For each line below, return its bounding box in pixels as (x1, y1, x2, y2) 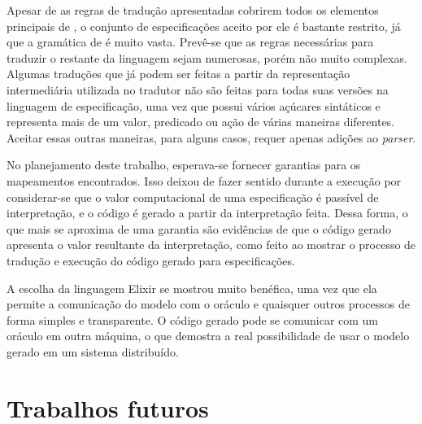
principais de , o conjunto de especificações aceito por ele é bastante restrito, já (7, 17, 401, 34)
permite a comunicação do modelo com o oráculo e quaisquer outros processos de (7, 295, 410, 313)
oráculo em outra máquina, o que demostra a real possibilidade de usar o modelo (7, 327, 410, 344)
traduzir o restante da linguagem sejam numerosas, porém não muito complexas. (7, 49, 407, 66)
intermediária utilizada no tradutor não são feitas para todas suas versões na (7, 81, 389, 98)
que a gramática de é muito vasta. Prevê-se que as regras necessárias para (7, 33, 374, 50)
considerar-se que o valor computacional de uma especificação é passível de (7, 188, 379, 205)
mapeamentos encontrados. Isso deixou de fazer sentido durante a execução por (7, 172, 402, 189)
